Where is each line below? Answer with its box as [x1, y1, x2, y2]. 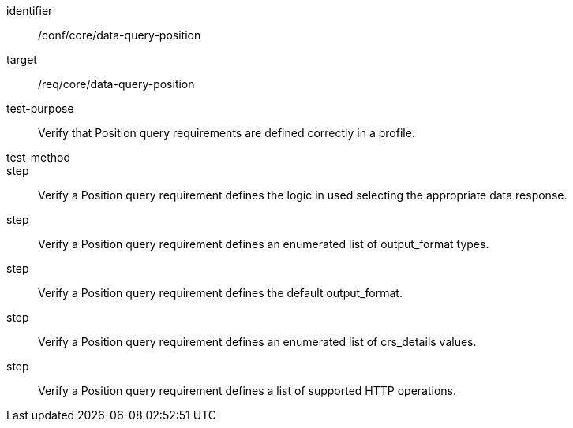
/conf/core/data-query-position [38, 28, 201, 42]
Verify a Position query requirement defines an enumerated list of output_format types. [38, 237, 489, 251]
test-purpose [6, 102, 74, 115]
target [6, 53, 37, 66]
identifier [6, 4, 53, 17]
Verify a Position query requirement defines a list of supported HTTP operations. [38, 384, 457, 397]
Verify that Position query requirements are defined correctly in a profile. [38, 126, 415, 140]
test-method [6, 151, 70, 164]
